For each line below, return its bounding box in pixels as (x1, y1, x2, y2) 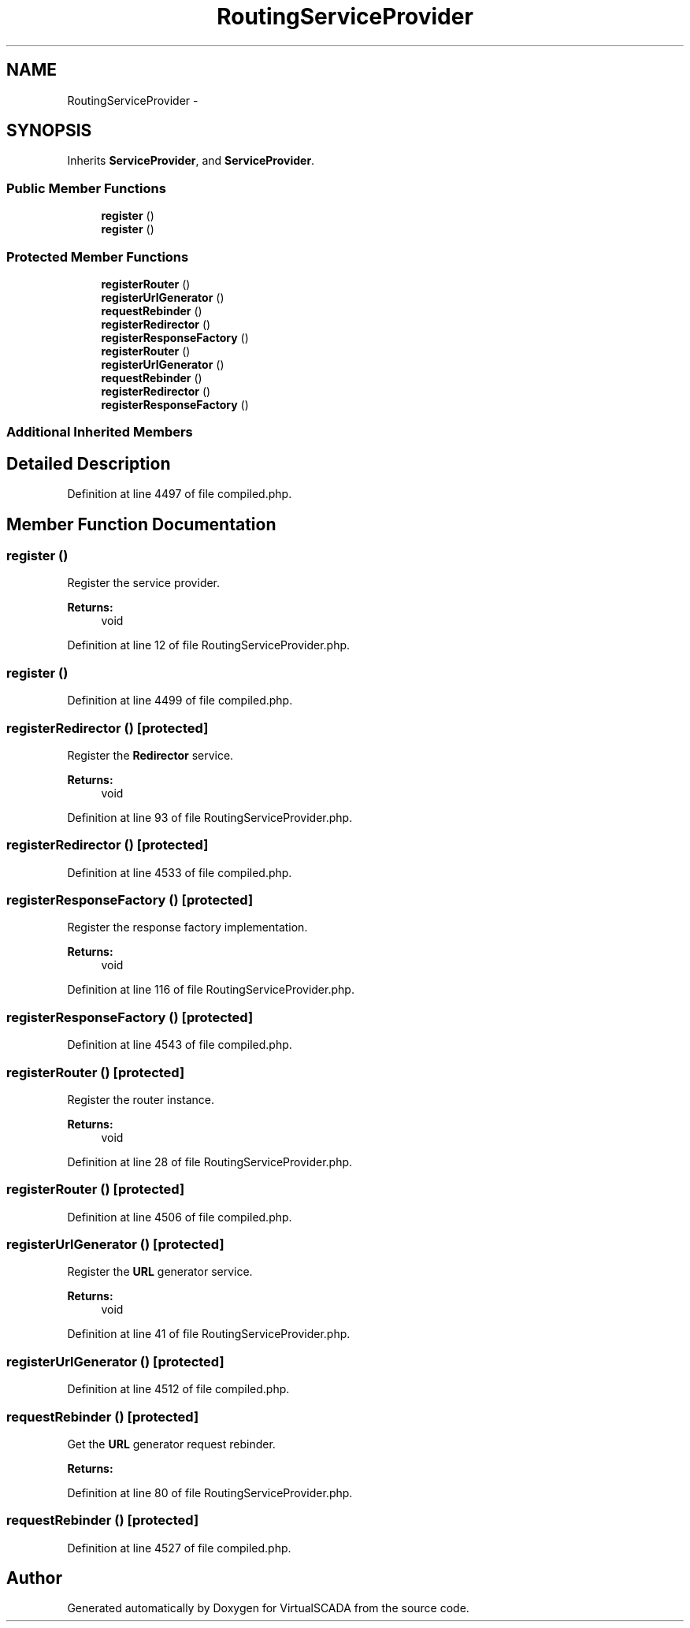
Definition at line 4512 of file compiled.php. (67, 1382, 290, 1396)
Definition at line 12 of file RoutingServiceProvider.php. (67, 638, 351, 652)
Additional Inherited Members (6, 424, 193, 440)
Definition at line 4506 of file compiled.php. (67, 1210, 292, 1224)
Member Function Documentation (6, 514, 276, 534)
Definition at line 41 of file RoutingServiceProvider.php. (67, 1327, 351, 1341)
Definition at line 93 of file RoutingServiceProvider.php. (67, 810, 353, 824)
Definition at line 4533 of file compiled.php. (67, 865, 292, 879)
